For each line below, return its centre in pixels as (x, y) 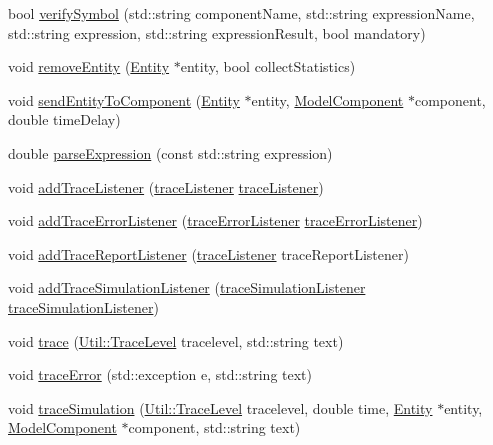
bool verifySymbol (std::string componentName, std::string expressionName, (241, 13)
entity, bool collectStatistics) (268, 66)
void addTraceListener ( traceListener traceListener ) (166, 186)
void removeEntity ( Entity (89, 66)
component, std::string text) (214, 427)
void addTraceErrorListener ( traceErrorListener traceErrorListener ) (215, 220)
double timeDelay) (64, 119)
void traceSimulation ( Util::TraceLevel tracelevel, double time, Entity (220, 407)
